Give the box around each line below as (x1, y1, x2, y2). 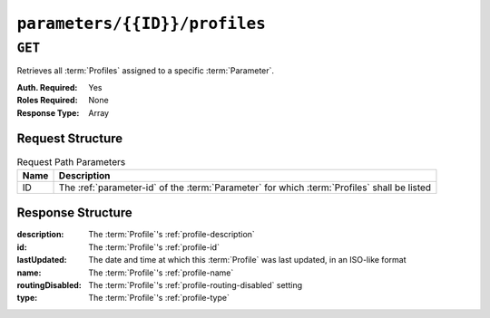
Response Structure (16, 205, 132, 221)
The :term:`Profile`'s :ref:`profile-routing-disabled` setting (88, 279, 303, 290)
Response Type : (16, 107, 80, 118)
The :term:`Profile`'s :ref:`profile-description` (88, 229, 256, 240)
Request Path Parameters (16, 155, 126, 168)
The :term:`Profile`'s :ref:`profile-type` (88, 293, 230, 304)
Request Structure (16, 131, 123, 147)
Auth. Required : (16, 82, 78, 92)
